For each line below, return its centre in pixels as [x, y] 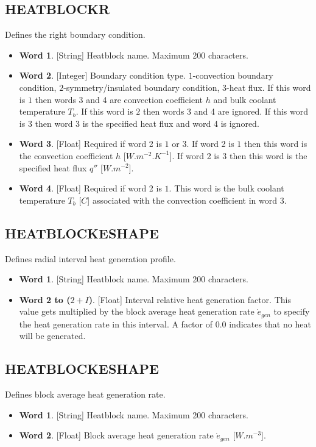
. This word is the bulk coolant [226, 188]
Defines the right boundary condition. [75, 34]
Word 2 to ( [45, 299]
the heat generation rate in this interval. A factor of [116, 324]
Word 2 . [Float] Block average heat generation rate [116, 435]
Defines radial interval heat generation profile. [90, 258]
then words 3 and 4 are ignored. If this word [226, 111]
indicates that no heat [270, 324]
